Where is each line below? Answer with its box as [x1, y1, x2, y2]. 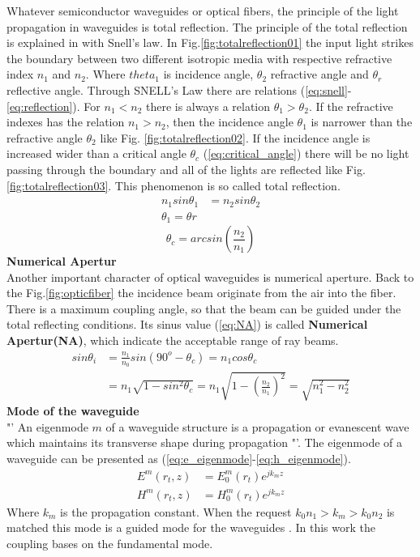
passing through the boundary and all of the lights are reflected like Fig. [6, 160, 366, 177]
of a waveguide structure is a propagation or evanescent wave [105, 418, 409, 435]
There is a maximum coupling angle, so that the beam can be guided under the [6, 300, 401, 317]
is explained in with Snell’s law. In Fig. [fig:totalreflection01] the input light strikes [6, 34, 414, 51]
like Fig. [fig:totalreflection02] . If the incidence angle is [100, 129, 371, 146]
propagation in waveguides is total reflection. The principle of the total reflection [6, 18, 408, 35]
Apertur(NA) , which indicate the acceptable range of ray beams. [6, 332, 339, 349]
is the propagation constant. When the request [60, 503, 292, 520]
